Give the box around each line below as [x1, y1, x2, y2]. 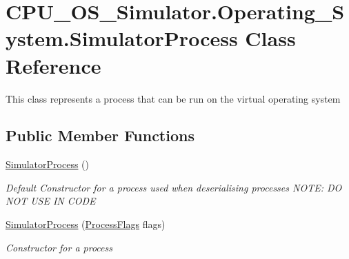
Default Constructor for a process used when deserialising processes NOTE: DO [6, 180, 342, 194]
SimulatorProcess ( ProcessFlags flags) [6, 217, 166, 231]
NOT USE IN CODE [6, 194, 96, 208]
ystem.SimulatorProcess [6, 24, 238, 52]
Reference [6, 51, 101, 79]
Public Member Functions [6, 125, 195, 146]
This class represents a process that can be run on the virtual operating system [6, 91, 341, 105]
